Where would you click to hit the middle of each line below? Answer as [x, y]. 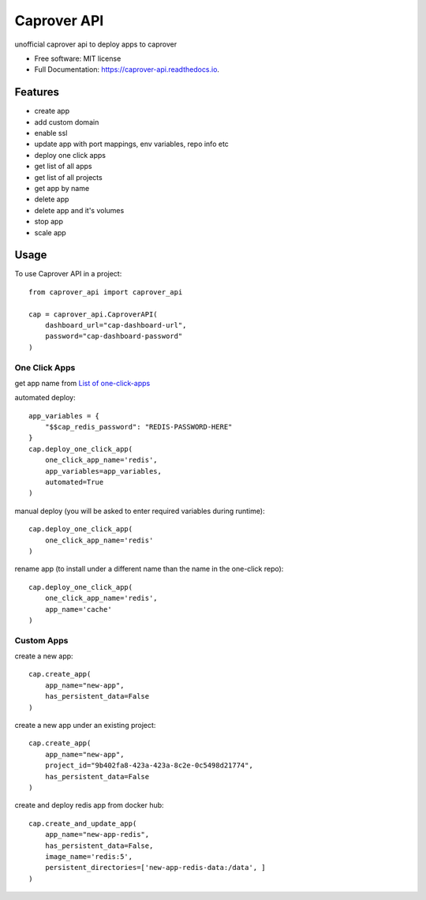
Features [37, 92]
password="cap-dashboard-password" [114, 336]
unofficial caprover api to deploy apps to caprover [96, 44]
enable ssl [51, 133]
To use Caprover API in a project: [68, 274]
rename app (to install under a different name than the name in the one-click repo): [149, 569]
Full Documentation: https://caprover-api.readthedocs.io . [127, 69]
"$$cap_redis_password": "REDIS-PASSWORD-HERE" [138, 427]
